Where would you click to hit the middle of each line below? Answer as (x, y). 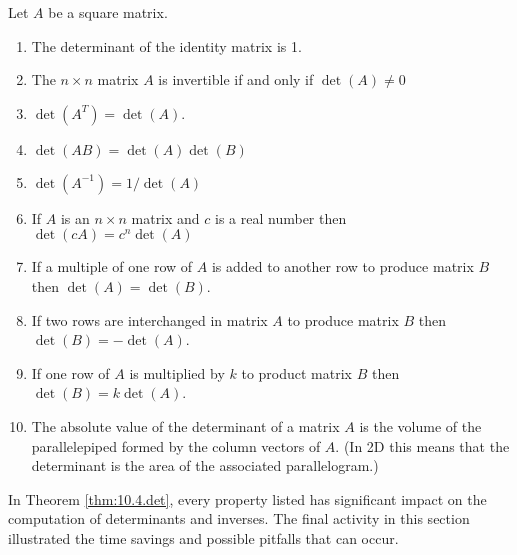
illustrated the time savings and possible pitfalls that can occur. (203, 537)
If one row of (70, 372)
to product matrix (296, 372)
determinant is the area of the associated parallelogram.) (205, 465)
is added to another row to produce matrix (342, 266)
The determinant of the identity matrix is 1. (166, 45)
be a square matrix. (108, 12)
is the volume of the (420, 425)
